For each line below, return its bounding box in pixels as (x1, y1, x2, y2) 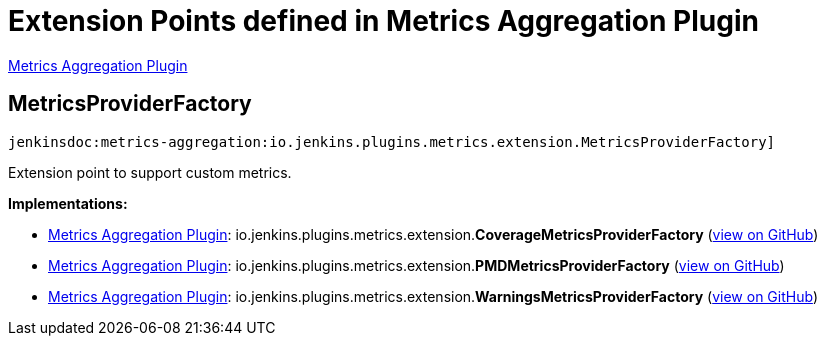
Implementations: (8, 194, 128, 212)
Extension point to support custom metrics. (8, 163, 292, 181)
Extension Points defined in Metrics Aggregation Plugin (8, 4, 759, 38)
